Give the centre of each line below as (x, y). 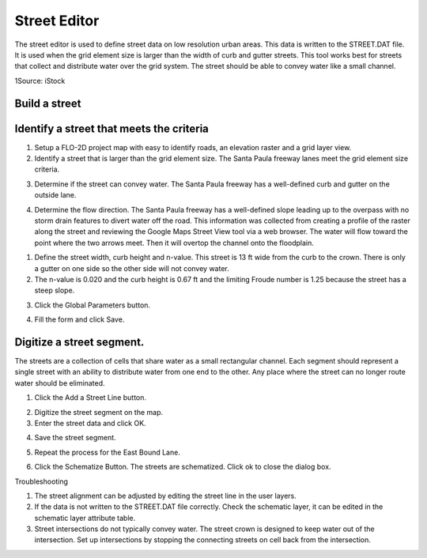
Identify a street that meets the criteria (112, 128)
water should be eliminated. (60, 383)
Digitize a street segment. (79, 342)
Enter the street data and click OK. (90, 423)
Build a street (48, 103)
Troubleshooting (42, 481)
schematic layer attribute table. (85, 518)
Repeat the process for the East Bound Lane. (108, 452)
